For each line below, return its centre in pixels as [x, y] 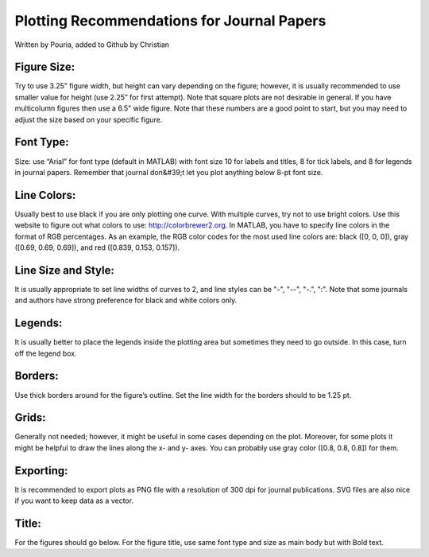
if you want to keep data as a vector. [74, 501]
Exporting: [41, 471]
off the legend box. [46, 353]
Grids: [31, 418]
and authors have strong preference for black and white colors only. [126, 300]
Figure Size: [45, 67]
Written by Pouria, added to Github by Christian [92, 45]
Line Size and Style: [64, 270]
